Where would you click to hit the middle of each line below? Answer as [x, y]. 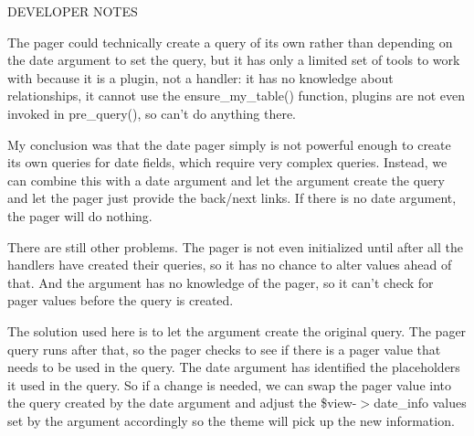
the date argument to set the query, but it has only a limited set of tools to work [234, 60]
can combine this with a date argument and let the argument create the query [226, 180]
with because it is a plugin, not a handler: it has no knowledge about [200, 77]
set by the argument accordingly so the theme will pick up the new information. [231, 420]
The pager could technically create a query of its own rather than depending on [230, 42]
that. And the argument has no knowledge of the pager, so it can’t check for [221, 282]
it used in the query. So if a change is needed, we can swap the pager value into [229, 384]
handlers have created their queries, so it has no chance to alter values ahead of [230, 265]
